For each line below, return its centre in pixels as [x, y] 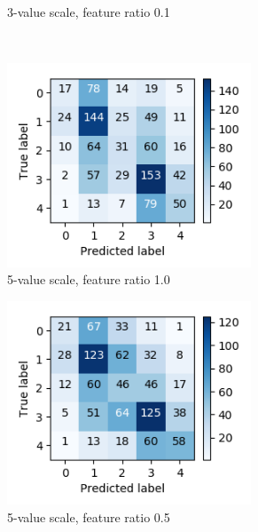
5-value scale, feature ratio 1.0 [89, 279]
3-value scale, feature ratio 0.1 [89, 12]
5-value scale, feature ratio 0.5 [89, 516]
